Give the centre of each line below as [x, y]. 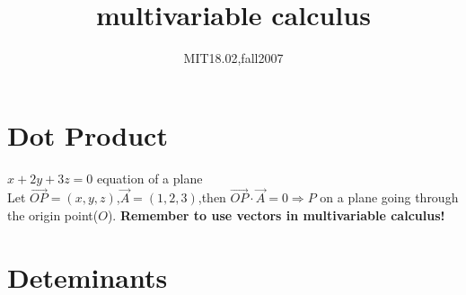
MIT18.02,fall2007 [233, 58]
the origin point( [53, 215]
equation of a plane [149, 178]
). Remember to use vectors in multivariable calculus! [276, 215]
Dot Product [88, 134]
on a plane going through [389, 197]
